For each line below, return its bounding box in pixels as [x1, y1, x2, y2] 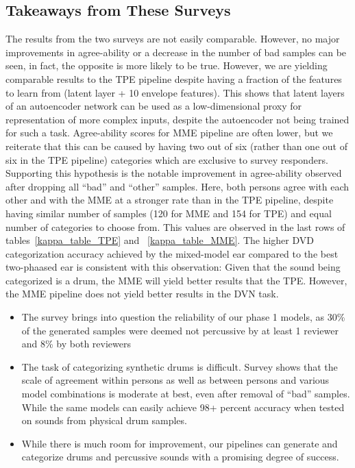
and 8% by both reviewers [21, 336, 132, 351]
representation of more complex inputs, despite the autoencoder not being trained [5, 112, 350, 126]
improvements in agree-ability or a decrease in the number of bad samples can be [5, 45, 347, 59]
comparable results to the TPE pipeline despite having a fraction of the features [5, 71, 342, 86]
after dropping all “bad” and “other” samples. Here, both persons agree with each [5, 179, 350, 193]
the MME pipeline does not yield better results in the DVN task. [5, 286, 279, 301]
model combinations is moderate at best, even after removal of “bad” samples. [21, 386, 350, 401]
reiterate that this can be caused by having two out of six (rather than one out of [5, 138, 347, 153]
